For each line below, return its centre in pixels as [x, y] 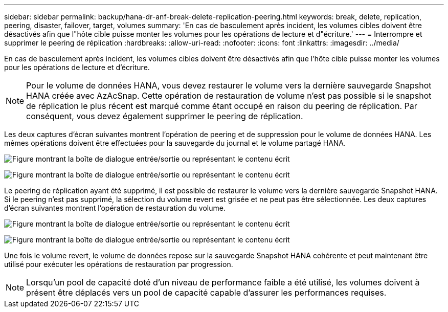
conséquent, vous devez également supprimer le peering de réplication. [165, 116]
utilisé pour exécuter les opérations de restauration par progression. [119, 264]
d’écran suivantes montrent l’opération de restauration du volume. [115, 208]
